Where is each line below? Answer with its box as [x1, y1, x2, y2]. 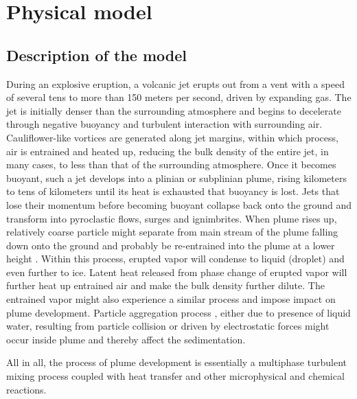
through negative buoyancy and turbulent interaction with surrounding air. [6, 117, 323, 131]
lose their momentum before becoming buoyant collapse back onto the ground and [6, 197, 352, 212]
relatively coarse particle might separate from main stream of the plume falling [6, 225, 338, 239]
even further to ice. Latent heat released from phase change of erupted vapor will [6, 264, 347, 279]
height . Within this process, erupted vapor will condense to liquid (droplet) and [6, 251, 345, 266]
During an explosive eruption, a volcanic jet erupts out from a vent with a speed [6, 76, 345, 91]
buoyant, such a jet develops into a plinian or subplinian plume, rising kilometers [6, 170, 347, 185]
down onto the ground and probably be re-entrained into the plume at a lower [6, 238, 335, 252]
